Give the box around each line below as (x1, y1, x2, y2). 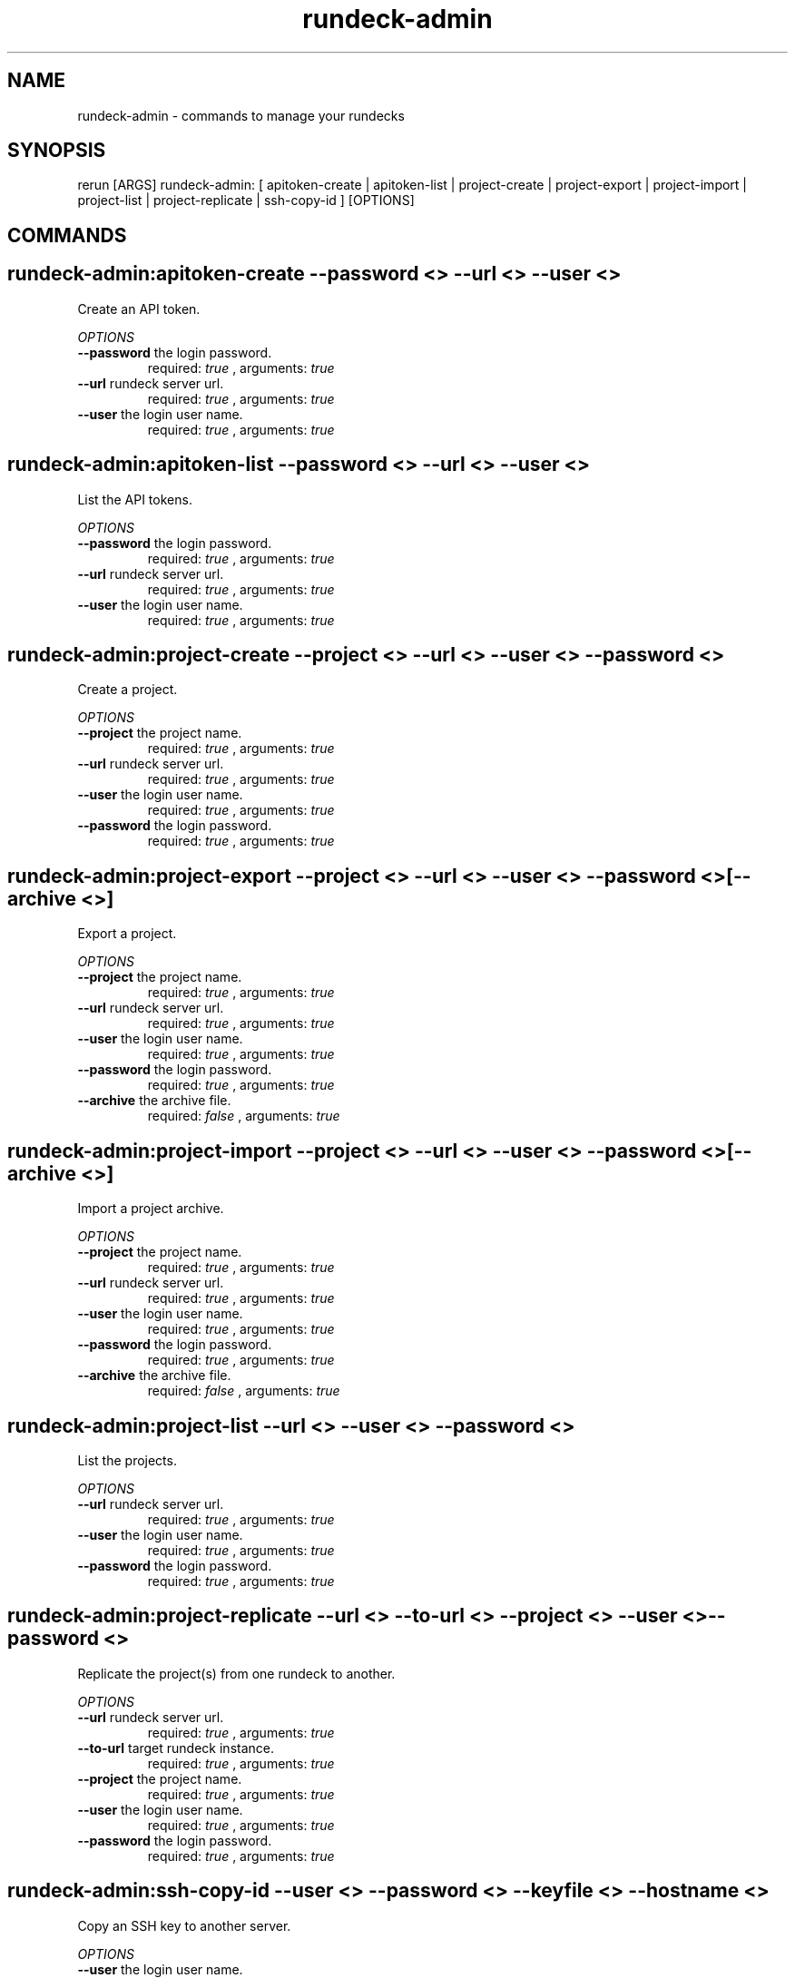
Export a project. (77, 925, 177, 942)
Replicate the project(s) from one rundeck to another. (77, 1665, 396, 1681)
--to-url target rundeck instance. (77, 1739, 274, 1756)
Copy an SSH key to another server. (77, 1917, 291, 1934)
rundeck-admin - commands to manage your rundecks (77, 107, 405, 123)
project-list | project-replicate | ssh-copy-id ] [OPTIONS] (77, 192, 415, 209)
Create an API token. (77, 300, 201, 317)
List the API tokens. (77, 491, 192, 507)
